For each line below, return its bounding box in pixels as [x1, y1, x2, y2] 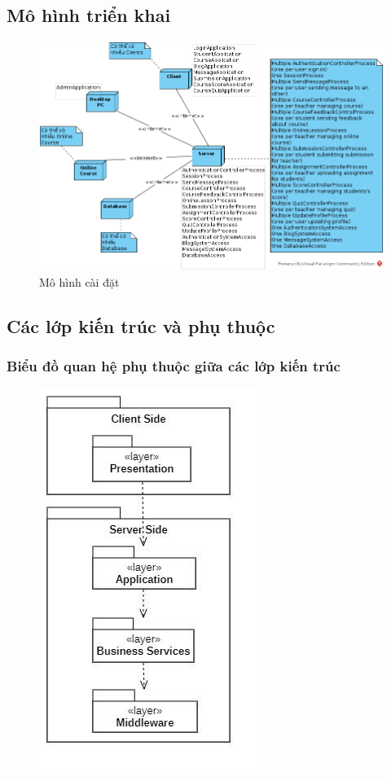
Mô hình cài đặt [39, 273, 120, 290]
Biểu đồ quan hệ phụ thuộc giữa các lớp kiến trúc [7, 356, 340, 376]
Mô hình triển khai [7, 2, 171, 28]
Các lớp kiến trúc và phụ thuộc [7, 313, 275, 338]
